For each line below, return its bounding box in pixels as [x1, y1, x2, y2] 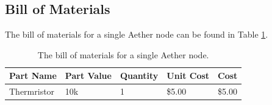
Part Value [65, 69, 112, 82]
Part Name [9, 69, 57, 82]
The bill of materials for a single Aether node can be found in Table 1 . [5, 28, 268, 41]
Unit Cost [166, 69, 210, 82]
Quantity [120, 69, 159, 82]
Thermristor [9, 85, 55, 98]
